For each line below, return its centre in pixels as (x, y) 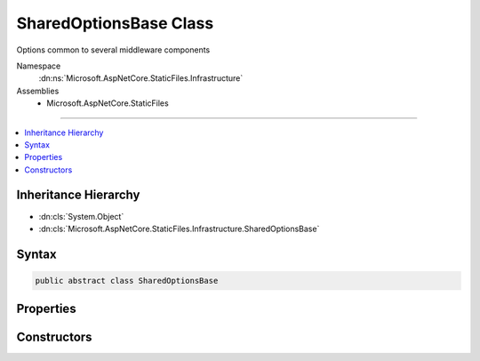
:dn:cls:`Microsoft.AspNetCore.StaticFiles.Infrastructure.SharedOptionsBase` (179, 229)
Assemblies (38, 91)
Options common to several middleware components (113, 50)
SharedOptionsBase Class (115, 23)
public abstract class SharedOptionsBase (127, 281)
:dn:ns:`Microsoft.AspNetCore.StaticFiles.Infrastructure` (141, 78)
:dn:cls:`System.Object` (81, 216)
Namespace (39, 66)
